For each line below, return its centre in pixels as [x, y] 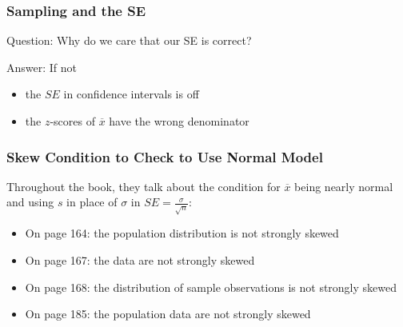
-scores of [72, 121]
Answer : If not [42, 67]
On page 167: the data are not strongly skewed [140, 259]
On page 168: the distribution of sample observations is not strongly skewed [211, 287]
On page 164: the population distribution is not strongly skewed [182, 233]
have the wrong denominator [179, 121]
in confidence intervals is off [131, 94]
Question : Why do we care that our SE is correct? [129, 40]
